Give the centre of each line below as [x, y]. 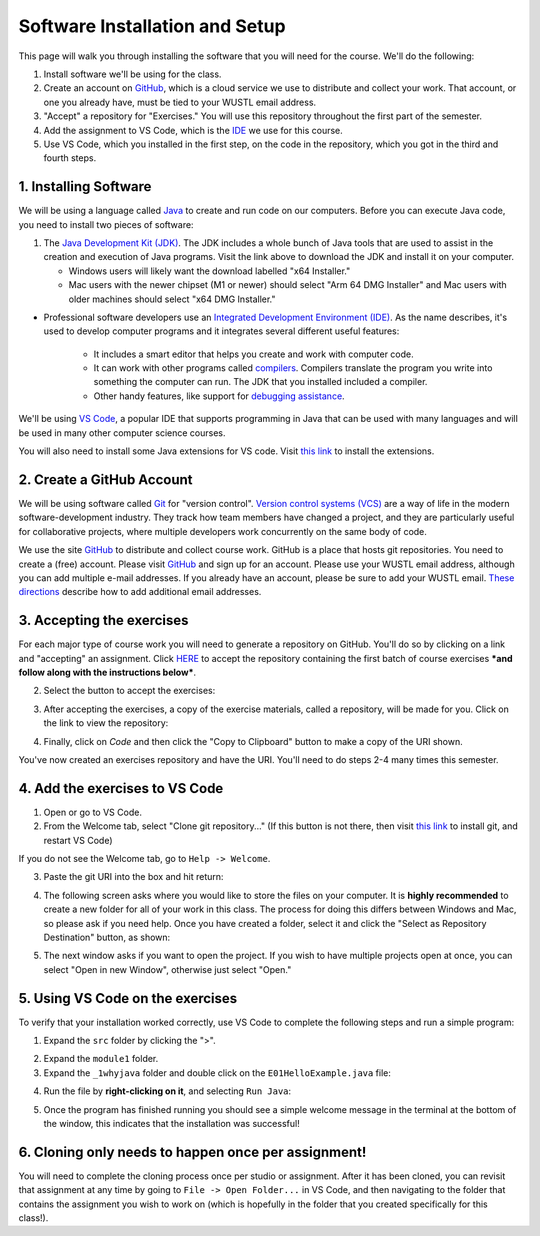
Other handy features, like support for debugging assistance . [219, 396]
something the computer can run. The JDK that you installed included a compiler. [260, 382]
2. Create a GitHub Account [105, 479]
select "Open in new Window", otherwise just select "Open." [167, 969]
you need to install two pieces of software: [106, 224]
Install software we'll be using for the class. [132, 74]
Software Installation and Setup [152, 26]
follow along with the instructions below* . [107, 672]
